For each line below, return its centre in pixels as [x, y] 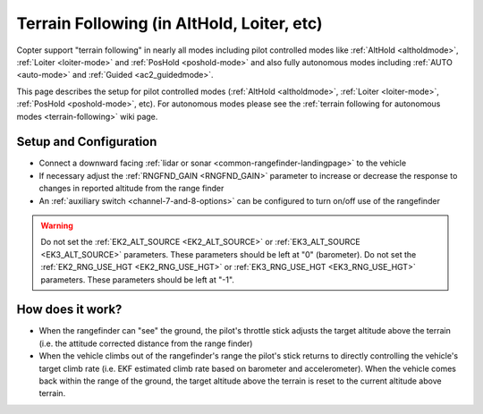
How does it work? [69, 310]
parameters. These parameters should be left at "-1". [137, 279]
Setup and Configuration [87, 142]
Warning [57, 225]
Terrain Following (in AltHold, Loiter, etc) [169, 23]
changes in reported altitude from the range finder [131, 189]
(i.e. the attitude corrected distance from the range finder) [146, 343]
